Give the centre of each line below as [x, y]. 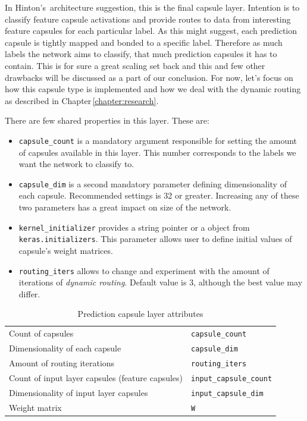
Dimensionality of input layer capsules [79, 392]
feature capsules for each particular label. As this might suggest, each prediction [151, 31]
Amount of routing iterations [62, 363]
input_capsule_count [232, 378]
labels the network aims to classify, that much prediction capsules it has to [141, 54]
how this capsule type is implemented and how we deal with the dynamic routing [153, 89]
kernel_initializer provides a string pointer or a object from [134, 227]
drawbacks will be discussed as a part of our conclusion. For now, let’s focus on [149, 77]
